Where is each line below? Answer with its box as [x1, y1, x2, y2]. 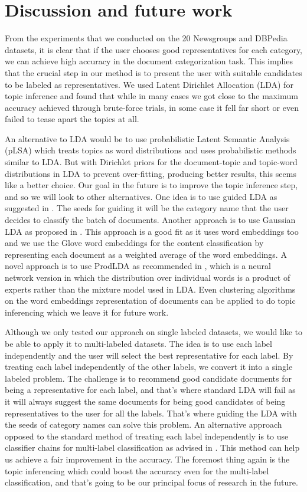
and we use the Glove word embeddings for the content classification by [5, 237, 264, 249]
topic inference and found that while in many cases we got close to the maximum [5, 90, 298, 102]
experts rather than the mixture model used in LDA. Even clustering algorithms [5, 283, 296, 295]
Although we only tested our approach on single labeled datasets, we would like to [5, 326, 302, 338]
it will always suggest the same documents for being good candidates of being [5, 395, 286, 407]
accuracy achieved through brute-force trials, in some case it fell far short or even [5, 101, 299, 113]
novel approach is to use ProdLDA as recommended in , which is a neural [5, 260, 271, 272]
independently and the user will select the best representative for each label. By [5, 349, 293, 361]
